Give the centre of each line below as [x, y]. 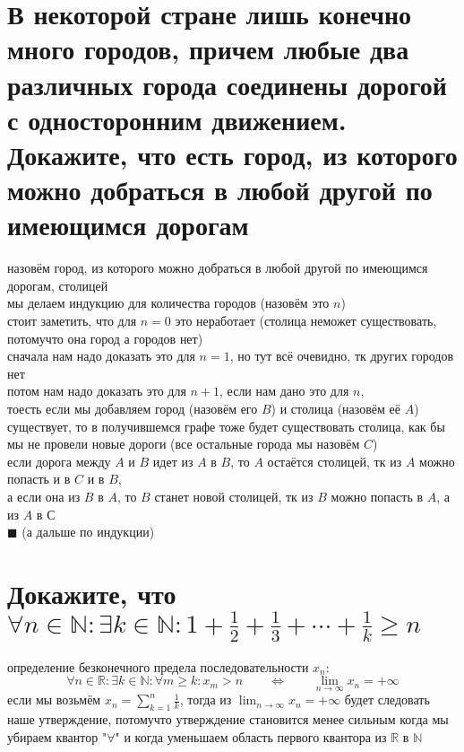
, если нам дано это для [284, 391]
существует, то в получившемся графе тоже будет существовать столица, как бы [226, 426]
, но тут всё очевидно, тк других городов [342, 356]
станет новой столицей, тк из [234, 496]
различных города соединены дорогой [227, 84]
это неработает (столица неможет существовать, [306, 321]
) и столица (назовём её [336, 408]
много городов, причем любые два [208, 49]
